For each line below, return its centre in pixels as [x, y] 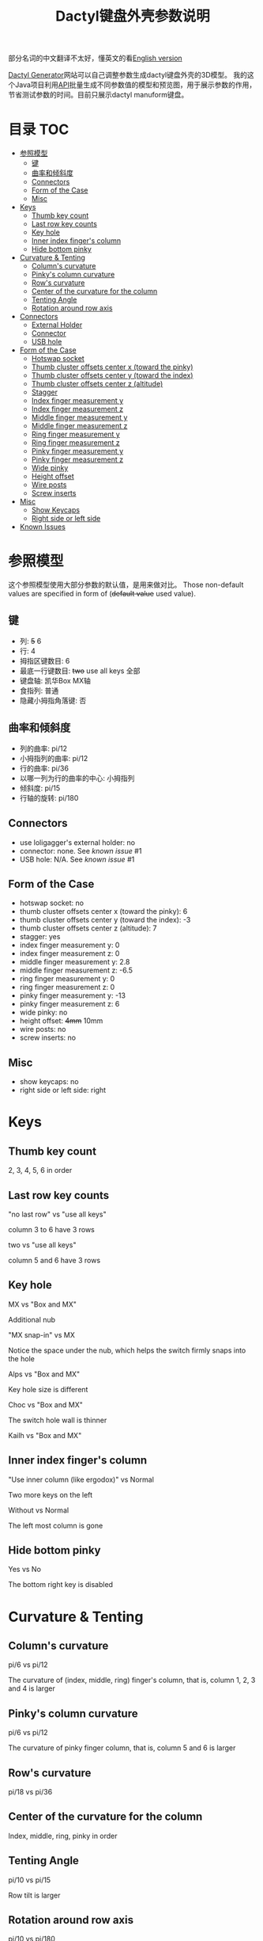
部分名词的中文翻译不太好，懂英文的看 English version [96, 58]
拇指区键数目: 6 [45, 660]
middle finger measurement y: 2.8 [75, 962]
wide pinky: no [43, 1012]
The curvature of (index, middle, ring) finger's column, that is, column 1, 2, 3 [132, 1680]
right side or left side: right [63, 1090]
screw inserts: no [48, 1037]
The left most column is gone [56, 1525]
